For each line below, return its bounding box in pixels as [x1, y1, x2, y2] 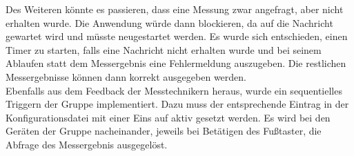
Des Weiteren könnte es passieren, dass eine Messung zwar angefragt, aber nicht [6, 2, 344, 16]
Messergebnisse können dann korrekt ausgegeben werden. [6, 69, 246, 84]
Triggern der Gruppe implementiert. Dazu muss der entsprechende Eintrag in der [6, 97, 349, 111]
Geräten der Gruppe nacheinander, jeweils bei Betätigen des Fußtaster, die [6, 124, 322, 138]
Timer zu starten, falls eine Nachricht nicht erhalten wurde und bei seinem [6, 42, 322, 57]
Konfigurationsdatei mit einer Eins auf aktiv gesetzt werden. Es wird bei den [6, 110, 331, 124]
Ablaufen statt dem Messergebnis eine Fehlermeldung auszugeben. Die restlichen [6, 56, 346, 70]
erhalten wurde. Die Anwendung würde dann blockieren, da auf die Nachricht [6, 15, 333, 30]
